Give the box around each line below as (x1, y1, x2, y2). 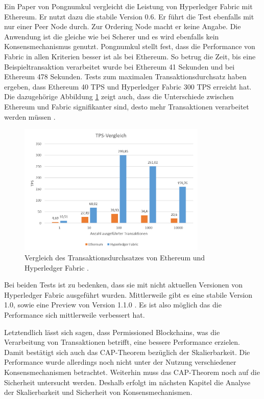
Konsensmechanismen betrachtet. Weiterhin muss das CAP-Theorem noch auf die (4, 367, 260, 377)
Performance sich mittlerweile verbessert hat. (4, 309, 145, 320)
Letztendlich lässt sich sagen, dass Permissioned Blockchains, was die (4, 326, 220, 337)
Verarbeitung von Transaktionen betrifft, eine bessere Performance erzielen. (4, 337, 240, 347)
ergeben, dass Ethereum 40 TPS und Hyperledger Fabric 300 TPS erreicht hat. (4, 81, 252, 92)
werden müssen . (4, 111, 56, 122)
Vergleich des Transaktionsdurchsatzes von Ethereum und (25, 252, 205, 263)
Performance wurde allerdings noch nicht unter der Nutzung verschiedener (4, 357, 236, 367)
